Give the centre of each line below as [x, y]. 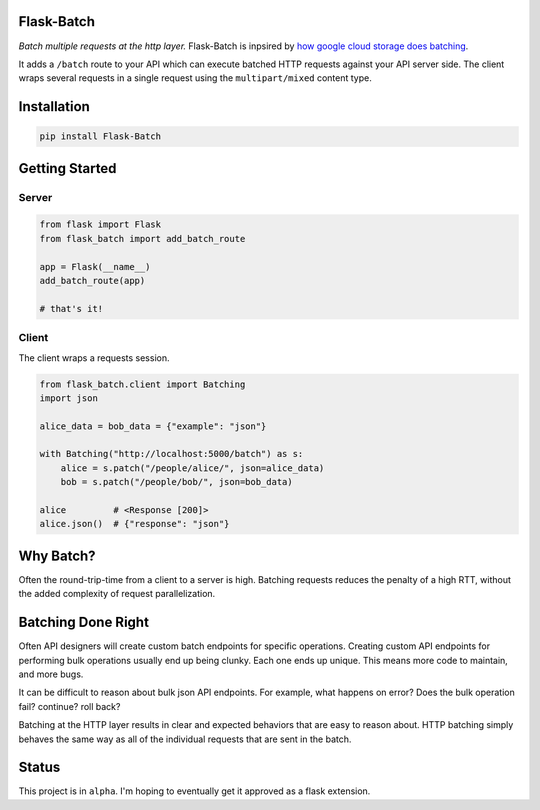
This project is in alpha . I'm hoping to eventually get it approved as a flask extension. [194, 791]
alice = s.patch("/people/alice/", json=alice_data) [192, 468]
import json [69, 398]
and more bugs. [51, 674]
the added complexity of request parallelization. [117, 594]
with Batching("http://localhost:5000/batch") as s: [171, 454]
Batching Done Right [84, 622]
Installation [54, 106]
